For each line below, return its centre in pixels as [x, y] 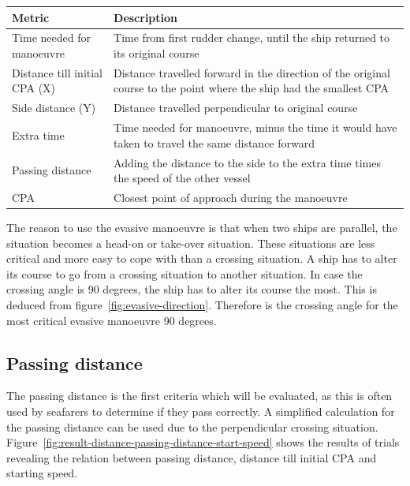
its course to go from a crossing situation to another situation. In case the [184, 273]
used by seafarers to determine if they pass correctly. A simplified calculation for [201, 411]
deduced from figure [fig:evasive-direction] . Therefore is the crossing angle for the [202, 305]
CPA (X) [34, 88]
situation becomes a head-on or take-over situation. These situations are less [191, 243]
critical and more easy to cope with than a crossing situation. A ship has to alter [202, 258]
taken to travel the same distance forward [214, 142]
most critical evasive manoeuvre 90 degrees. [112, 320]
